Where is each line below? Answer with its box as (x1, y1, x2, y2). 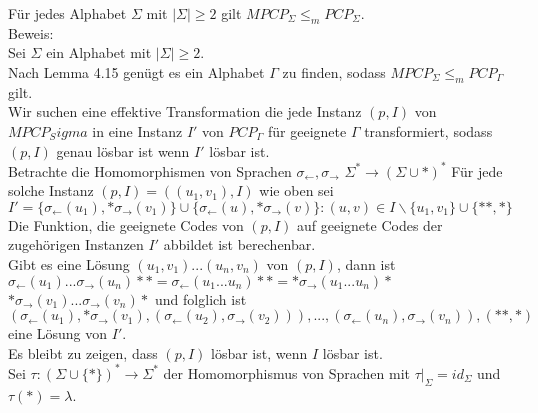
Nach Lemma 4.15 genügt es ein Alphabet (8, 61, 265, 82)
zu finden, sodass (282, 61, 386, 82)
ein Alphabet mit (46, 42, 152, 63)
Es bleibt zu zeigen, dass (8, 342, 158, 363)
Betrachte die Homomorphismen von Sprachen (8, 160, 292, 181)
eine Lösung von (8, 323, 108, 344)
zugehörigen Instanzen (8, 234, 144, 255)
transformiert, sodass (364, 120, 493, 141)
